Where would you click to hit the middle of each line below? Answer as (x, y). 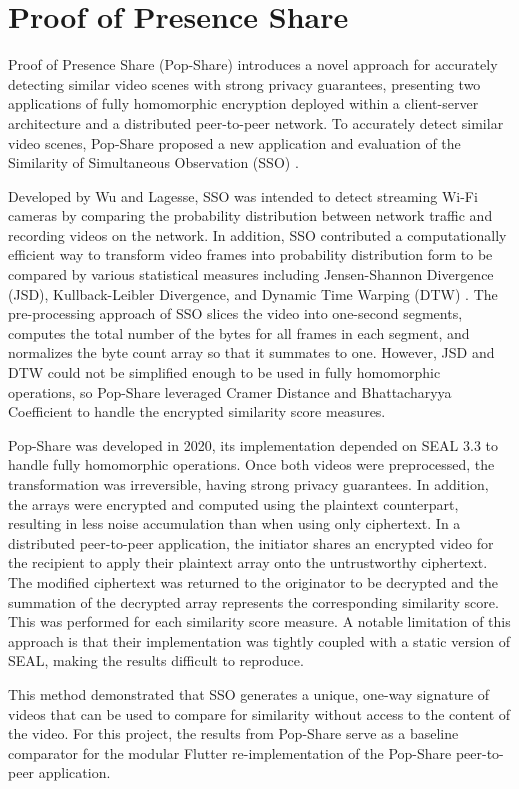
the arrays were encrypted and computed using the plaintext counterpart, (233, 503)
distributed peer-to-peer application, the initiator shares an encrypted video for (251, 542)
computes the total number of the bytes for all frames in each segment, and (239, 332)
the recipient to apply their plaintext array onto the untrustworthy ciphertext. (248, 562)
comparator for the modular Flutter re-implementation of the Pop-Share (230, 752)
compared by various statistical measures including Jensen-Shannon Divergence (251, 274)
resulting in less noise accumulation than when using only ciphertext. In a (234, 523)
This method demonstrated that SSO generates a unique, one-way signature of (249, 693)
